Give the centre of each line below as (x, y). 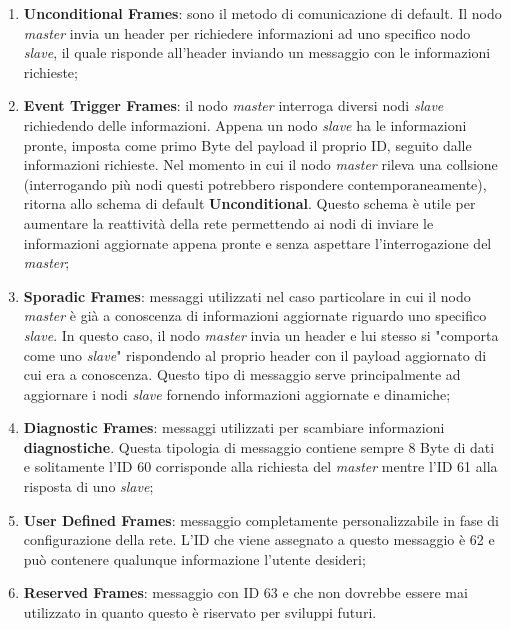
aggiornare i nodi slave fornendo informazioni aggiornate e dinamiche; (237, 393)
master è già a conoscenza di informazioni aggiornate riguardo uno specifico (255, 315)
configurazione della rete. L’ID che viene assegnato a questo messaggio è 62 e (259, 539)
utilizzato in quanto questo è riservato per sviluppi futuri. (200, 612)
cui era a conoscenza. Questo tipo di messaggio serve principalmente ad (242, 374)
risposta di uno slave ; (88, 486)
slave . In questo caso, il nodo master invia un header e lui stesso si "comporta (261, 334)
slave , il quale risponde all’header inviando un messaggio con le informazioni (257, 52)
